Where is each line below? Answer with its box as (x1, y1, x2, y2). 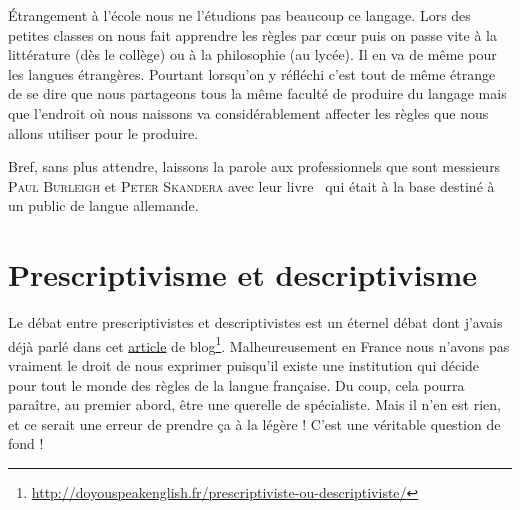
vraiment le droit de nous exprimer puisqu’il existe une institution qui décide (8, 354, 480, 375)
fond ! (8, 433, 44, 454)
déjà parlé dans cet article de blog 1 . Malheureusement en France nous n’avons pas (8, 332, 510, 356)
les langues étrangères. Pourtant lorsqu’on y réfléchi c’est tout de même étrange (8, 63, 496, 84)
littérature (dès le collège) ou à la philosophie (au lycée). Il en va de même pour (8, 44, 497, 65)
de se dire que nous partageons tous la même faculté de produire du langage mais (8, 83, 507, 104)
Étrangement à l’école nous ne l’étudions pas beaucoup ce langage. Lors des (8, 5, 471, 25)
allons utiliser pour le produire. (8, 122, 199, 143)
